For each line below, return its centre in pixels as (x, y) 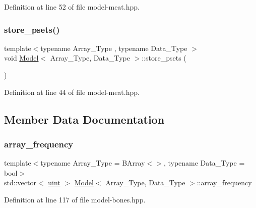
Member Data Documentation (84, 119)
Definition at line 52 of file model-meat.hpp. (72, 7)
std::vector (20, 183)
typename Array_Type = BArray (93, 163)
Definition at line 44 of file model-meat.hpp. (72, 92)
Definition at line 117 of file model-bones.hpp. (75, 199)
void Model (21, 58)
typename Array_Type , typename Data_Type (114, 48)
